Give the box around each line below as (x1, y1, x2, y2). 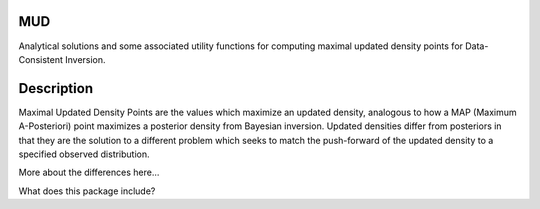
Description (18, 80, 94, 97)
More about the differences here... (18, 166, 160, 179)
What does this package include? (18, 185, 156, 197)
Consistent (18, 53, 64, 65)
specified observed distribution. (18, 148, 150, 160)
